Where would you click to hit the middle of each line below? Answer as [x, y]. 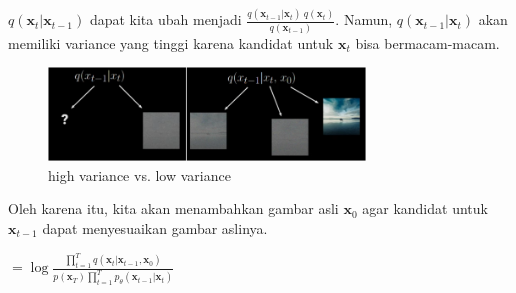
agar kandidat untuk [425, 208]
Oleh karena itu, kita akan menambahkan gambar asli [173, 208]
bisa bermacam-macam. [427, 42]
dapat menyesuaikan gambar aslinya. [155, 228]
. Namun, [364, 19]
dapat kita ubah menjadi [165, 19]
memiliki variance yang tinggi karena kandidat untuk [171, 42]
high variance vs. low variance [139, 174]
